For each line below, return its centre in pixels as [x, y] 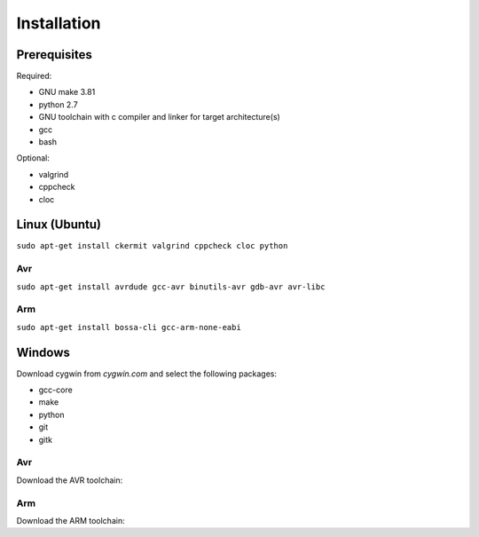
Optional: [33, 158]
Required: [34, 76]
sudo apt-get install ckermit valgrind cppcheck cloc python [152, 246]
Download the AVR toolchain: [70, 480]
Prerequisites [54, 55]
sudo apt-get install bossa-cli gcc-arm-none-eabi [129, 327]
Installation [59, 23]
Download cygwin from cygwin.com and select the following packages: [146, 374]
